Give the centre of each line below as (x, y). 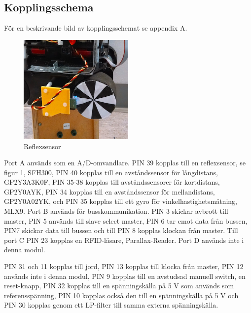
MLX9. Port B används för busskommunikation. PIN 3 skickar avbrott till (116, 211)
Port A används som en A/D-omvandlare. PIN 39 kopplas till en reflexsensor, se (125, 163)
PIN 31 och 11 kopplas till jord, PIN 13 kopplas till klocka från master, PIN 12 (124, 266)
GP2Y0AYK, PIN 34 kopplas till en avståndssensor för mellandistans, (109, 191)
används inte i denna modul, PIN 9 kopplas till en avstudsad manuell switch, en (125, 276)
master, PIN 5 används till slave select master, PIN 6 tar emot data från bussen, (126, 220)
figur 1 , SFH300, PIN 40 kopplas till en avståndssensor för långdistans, (111, 172)
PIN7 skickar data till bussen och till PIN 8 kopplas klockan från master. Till (121, 230)
